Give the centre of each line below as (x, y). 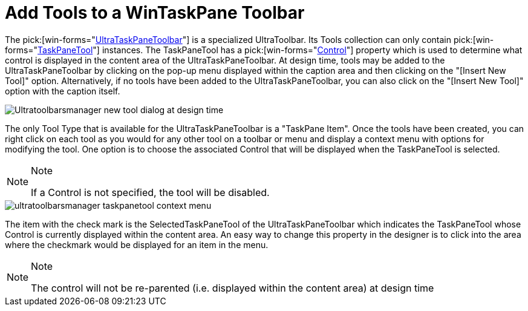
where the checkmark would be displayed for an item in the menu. (137, 244)
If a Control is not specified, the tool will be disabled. (150, 192)
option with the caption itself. (63, 91)
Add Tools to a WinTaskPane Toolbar (155, 13)
